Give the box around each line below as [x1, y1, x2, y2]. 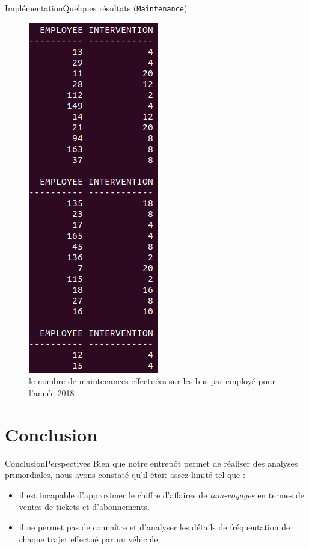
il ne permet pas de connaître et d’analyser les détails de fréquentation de [19, 520, 290, 533]
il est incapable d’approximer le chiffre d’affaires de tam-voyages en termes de [19, 488, 305, 501]
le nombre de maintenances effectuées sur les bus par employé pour [29, 375, 275, 387]
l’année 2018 [29, 386, 75, 399]
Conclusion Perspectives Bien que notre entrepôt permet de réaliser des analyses [5, 456, 298, 469]
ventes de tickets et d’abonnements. [19, 500, 150, 513]
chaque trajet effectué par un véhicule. [19, 532, 161, 545]
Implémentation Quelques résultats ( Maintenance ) [5, 2, 188, 14]
